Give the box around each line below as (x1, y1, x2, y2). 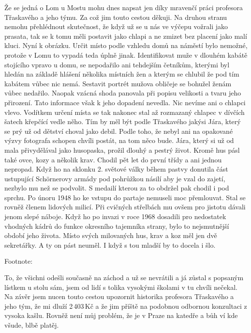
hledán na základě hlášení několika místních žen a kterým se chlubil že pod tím (4, 69, 239, 79)
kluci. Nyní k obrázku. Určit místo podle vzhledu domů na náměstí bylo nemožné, (4, 40, 248, 50)
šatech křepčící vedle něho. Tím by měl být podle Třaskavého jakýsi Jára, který (4, 116, 241, 127)
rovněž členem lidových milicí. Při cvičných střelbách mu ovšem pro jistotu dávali (4, 202, 246, 212)
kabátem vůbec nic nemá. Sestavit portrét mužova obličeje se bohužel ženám (4, 78, 232, 88)
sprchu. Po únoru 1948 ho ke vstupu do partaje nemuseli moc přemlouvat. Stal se (4, 192, 246, 202)
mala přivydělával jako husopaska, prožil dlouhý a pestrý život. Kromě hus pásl (4, 144, 240, 155)
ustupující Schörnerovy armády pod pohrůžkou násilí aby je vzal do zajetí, (4, 173, 225, 183)
